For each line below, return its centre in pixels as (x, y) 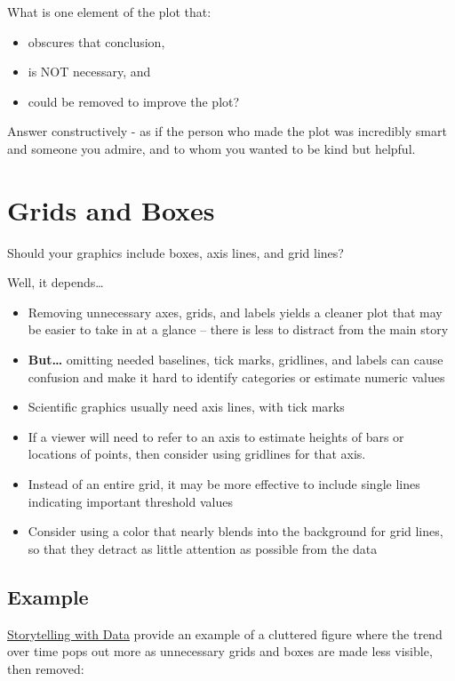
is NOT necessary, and (89, 72)
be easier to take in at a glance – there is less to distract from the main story (238, 329)
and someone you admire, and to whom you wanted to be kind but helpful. (212, 148)
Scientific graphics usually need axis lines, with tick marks (186, 407)
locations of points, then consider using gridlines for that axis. (197, 454)
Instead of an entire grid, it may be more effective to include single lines (224, 484)
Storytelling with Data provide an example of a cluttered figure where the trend (225, 633)
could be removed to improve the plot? (134, 101)
